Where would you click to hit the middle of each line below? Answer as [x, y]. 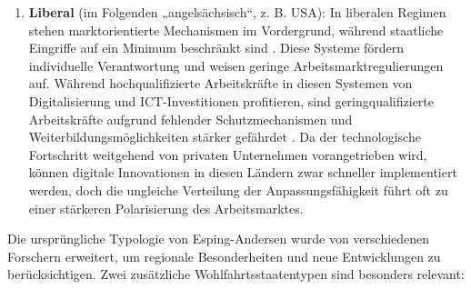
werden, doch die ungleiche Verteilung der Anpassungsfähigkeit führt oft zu [238, 189]
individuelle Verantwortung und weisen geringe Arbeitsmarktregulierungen [236, 65]
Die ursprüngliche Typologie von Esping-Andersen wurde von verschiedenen [219, 239]
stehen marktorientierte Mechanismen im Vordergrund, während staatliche [236, 30]
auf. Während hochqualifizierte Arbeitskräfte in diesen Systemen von [220, 83]
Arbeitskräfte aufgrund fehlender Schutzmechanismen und [190, 119]
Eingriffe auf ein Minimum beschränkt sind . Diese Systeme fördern [216, 48]
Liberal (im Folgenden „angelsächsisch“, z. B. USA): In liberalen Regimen [237, 12]
